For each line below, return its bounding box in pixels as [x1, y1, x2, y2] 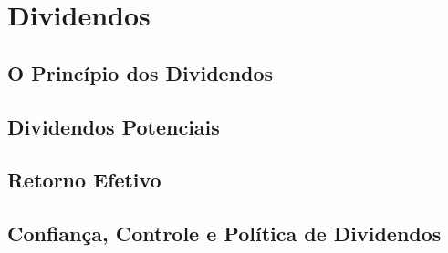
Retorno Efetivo [7, 166, 161, 194]
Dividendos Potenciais [7, 112, 220, 140]
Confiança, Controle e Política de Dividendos [7, 219, 442, 248]
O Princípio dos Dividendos [7, 58, 274, 86]
